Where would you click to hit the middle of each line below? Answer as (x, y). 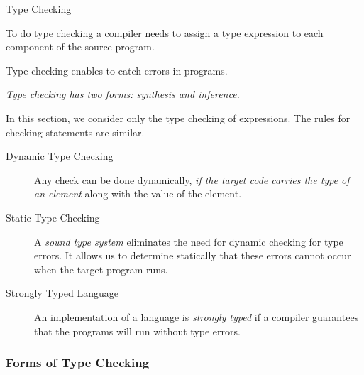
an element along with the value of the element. (138, 194)
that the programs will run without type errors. (137, 331)
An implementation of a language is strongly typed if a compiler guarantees (197, 316)
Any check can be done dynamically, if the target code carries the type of (192, 179)
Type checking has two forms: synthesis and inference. (123, 94)
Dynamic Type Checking (60, 156)
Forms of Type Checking (78, 363)
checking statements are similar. (75, 132)
